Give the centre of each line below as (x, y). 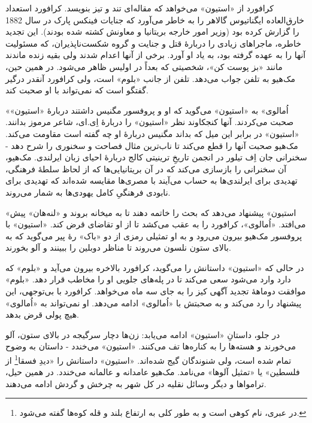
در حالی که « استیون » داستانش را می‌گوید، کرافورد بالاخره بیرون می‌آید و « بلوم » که (155, 267)
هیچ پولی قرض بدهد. (42, 314)
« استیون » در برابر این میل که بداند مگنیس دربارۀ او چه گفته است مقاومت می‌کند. (152, 133)
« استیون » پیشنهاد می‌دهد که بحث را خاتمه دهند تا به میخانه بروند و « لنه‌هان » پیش (151, 212)
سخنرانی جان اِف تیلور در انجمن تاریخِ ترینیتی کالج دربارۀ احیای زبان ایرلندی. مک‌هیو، (156, 157)
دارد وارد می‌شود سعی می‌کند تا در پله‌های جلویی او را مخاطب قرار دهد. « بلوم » (148, 279)
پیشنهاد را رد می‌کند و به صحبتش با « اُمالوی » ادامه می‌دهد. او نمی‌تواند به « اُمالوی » (154, 302)
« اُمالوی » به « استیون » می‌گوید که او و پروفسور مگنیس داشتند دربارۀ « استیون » (147, 110)
